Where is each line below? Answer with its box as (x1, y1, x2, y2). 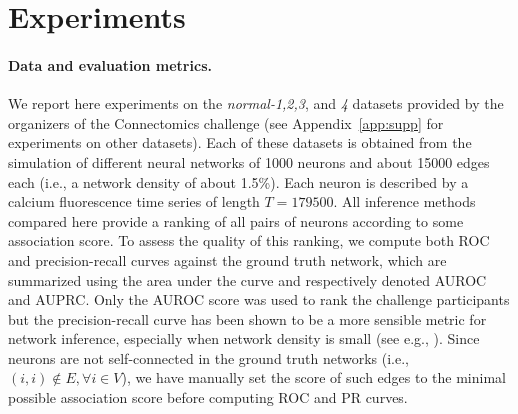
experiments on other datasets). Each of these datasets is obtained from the (8, 132, 472, 153)
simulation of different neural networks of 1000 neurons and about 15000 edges (8, 151, 490, 172)
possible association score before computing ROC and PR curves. (8, 387, 408, 408)
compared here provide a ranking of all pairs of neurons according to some (8, 210, 464, 231)
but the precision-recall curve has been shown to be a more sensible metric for (8, 308, 487, 329)
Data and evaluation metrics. (8, 54, 212, 75)
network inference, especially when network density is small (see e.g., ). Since (8, 328, 480, 349)
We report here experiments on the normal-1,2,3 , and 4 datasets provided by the (8, 93, 504, 114)
